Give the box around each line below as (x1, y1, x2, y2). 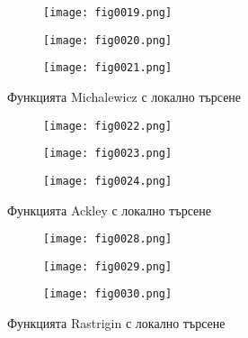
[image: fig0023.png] (43, 147, 173, 160)
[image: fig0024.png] (43, 174, 173, 187)
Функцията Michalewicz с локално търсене (7, 87, 242, 105)
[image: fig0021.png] (43, 61, 173, 75)
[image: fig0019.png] (43, 6, 173, 19)
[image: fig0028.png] (43, 233, 173, 246)
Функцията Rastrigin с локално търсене (7, 314, 226, 333)
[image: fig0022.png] (43, 119, 173, 132)
